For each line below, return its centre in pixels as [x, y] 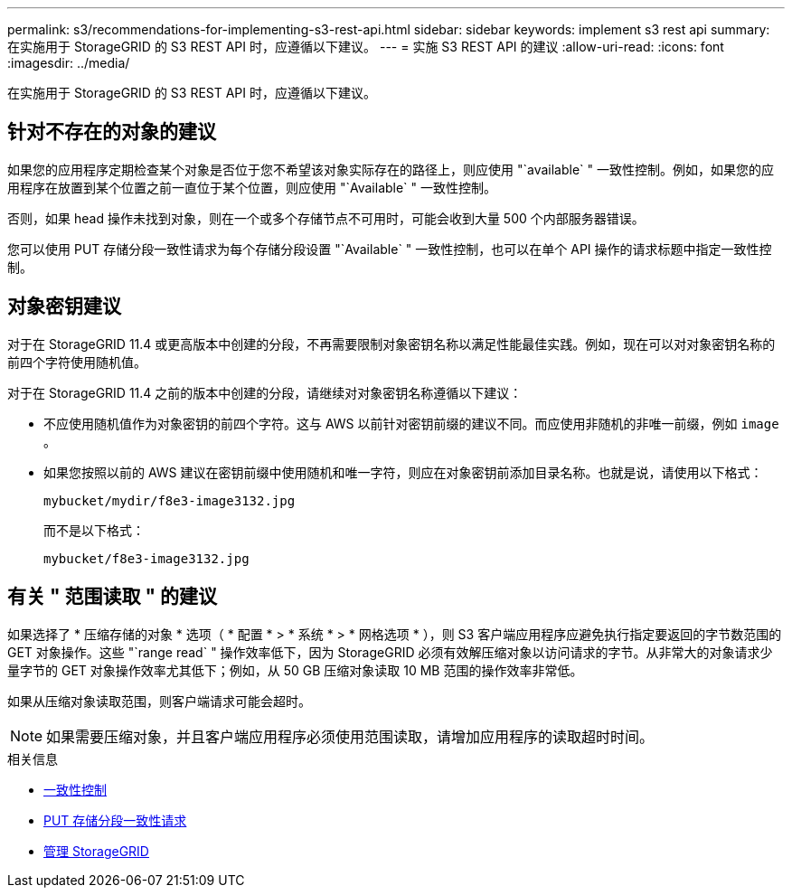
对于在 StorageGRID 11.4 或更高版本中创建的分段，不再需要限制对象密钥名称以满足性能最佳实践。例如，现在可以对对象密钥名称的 [391, 344]
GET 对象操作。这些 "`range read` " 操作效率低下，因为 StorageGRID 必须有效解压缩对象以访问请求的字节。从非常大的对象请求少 [390, 652]
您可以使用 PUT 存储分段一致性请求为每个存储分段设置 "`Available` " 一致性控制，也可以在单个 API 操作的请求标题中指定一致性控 [390, 249]
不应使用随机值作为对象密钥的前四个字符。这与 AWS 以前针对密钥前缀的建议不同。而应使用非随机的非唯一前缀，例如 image [411, 423]
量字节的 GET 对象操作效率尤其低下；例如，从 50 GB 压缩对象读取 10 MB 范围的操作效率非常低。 [295, 670]
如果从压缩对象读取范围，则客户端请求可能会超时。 [159, 701]
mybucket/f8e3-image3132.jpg [146, 558]
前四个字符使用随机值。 [77, 362]
